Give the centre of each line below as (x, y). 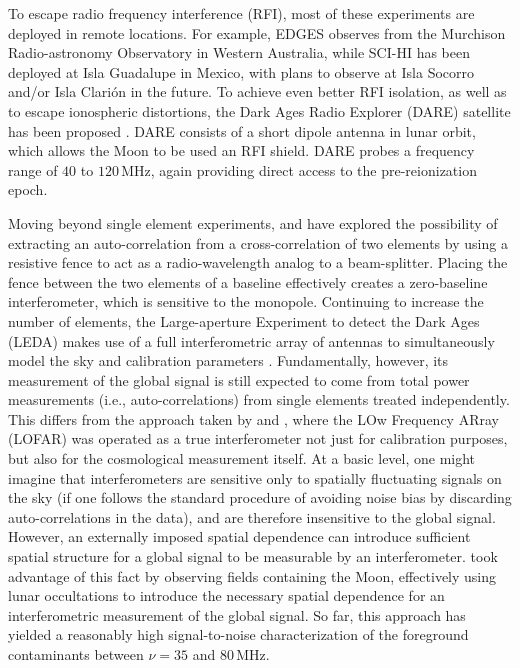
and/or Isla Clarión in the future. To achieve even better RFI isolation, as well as (257, 91)
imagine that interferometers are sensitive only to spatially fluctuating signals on (255, 477)
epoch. (28, 189)
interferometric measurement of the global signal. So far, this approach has (237, 614)
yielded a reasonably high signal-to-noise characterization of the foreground (238, 634)
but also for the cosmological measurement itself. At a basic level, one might (242, 458)
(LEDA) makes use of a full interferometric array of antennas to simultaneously (251, 340)
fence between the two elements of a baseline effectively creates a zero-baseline (248, 281)
